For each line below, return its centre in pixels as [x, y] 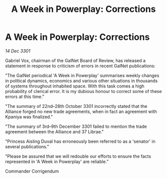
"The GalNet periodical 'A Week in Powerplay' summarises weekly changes [82, 75]
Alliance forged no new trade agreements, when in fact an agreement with [81, 111]
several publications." [27, 146]
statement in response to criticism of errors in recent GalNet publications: [80, 66]
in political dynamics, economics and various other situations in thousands [82, 81]
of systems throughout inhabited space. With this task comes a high [75, 86]
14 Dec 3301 [18, 51]
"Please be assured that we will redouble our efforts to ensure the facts [78, 156]
